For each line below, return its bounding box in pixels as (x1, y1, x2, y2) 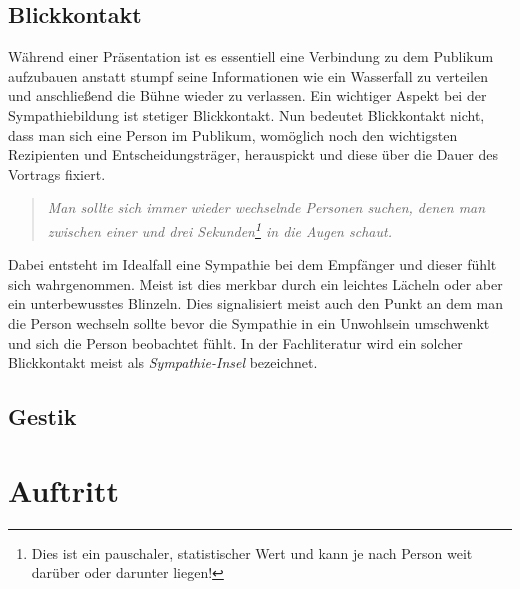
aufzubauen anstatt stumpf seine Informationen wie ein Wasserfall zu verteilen (8, 65, 489, 86)
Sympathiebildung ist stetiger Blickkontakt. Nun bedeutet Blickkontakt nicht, (8, 104, 485, 125)
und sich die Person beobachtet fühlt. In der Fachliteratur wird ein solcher (8, 332, 463, 353)
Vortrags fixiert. (8, 163, 106, 184)
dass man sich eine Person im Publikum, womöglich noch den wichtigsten (8, 124, 458, 145)
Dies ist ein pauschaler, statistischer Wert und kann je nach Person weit (31, 542, 473, 563)
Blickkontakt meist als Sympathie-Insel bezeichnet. (8, 352, 318, 373)
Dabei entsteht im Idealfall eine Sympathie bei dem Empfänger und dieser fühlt (8, 254, 497, 275)
